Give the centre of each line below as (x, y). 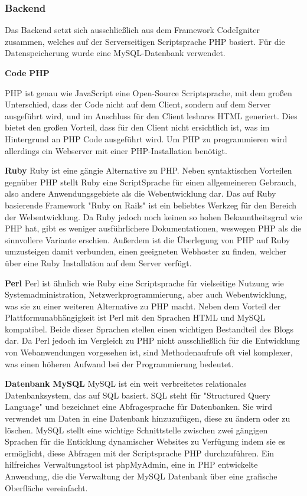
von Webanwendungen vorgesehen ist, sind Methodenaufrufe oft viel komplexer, (149, 352)
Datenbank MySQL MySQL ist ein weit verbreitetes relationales (126, 384)
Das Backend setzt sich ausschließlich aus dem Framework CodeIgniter (132, 30)
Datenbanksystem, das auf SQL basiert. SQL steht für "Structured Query (138, 395)
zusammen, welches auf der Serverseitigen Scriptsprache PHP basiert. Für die (145, 41)
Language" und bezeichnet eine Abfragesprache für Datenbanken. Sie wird (139, 407)
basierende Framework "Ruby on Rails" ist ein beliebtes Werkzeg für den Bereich (151, 205)
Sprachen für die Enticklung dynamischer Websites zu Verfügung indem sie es (145, 441)
